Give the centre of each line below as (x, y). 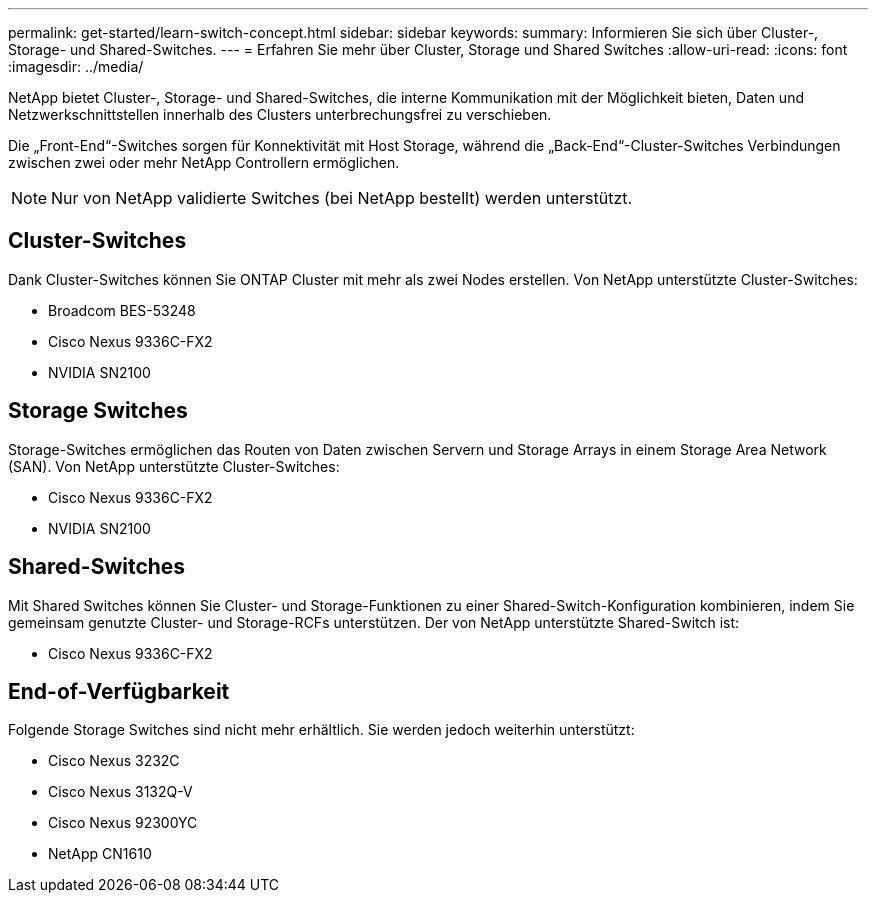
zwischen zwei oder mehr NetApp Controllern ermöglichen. (204, 162)
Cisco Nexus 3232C (114, 761)
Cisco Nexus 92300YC (123, 823)
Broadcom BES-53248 (122, 310)
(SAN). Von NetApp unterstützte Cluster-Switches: (174, 466)
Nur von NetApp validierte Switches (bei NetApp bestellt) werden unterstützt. (342, 198)
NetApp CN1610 (100, 854)
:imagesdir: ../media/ (76, 66)
